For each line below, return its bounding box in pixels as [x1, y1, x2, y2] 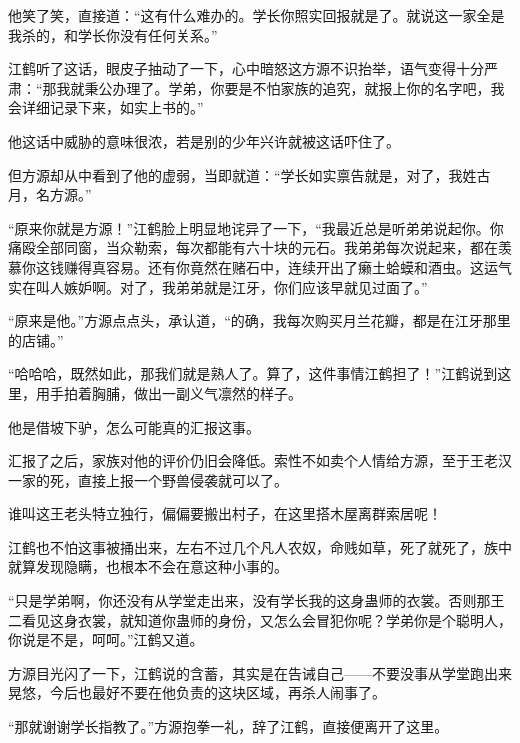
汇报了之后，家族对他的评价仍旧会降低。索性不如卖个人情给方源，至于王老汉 [8, 450, 512, 471]
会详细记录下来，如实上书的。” [8, 97, 204, 118]
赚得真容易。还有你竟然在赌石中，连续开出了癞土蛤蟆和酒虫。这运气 [63, 256, 512, 277]
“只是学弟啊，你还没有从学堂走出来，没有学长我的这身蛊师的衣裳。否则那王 [8, 590, 505, 611]
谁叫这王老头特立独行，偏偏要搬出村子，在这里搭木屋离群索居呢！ [8, 503, 442, 524]
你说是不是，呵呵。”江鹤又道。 [8, 629, 204, 650]
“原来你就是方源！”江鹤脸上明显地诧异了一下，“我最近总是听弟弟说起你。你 [8, 217, 504, 238]
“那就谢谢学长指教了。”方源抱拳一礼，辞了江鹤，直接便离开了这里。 [8, 716, 449, 737]
